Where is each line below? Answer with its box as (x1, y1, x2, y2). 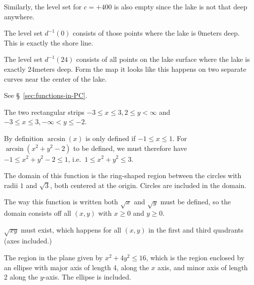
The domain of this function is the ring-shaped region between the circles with (4, 170, 242, 181)
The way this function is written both (4, 196, 118, 207)
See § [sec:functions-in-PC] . (4, 90, 87, 100)
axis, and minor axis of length (157, 262, 248, 272)
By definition (4, 133, 43, 143)
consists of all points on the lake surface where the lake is (76, 54, 250, 64)
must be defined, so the (160, 196, 231, 207)
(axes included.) (4, 236, 52, 246)
